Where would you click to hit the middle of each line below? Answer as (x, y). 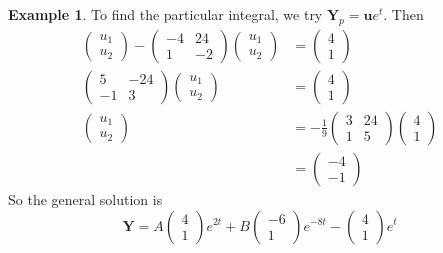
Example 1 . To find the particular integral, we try (165, 14)
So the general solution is (85, 198)
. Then (403, 14)
